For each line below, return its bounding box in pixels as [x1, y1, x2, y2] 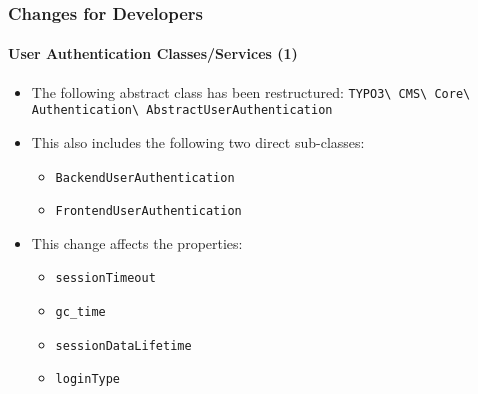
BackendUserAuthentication [55, 170, 235, 185]
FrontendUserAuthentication [55, 204, 242, 219]
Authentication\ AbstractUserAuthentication [31, 103, 333, 118]
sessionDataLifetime [55, 338, 192, 353]
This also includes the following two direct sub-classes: [31, 131, 365, 152]
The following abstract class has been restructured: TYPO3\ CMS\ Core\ [31, 81, 471, 102]
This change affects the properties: [31, 232, 243, 253]
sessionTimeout [55, 271, 156, 286]
